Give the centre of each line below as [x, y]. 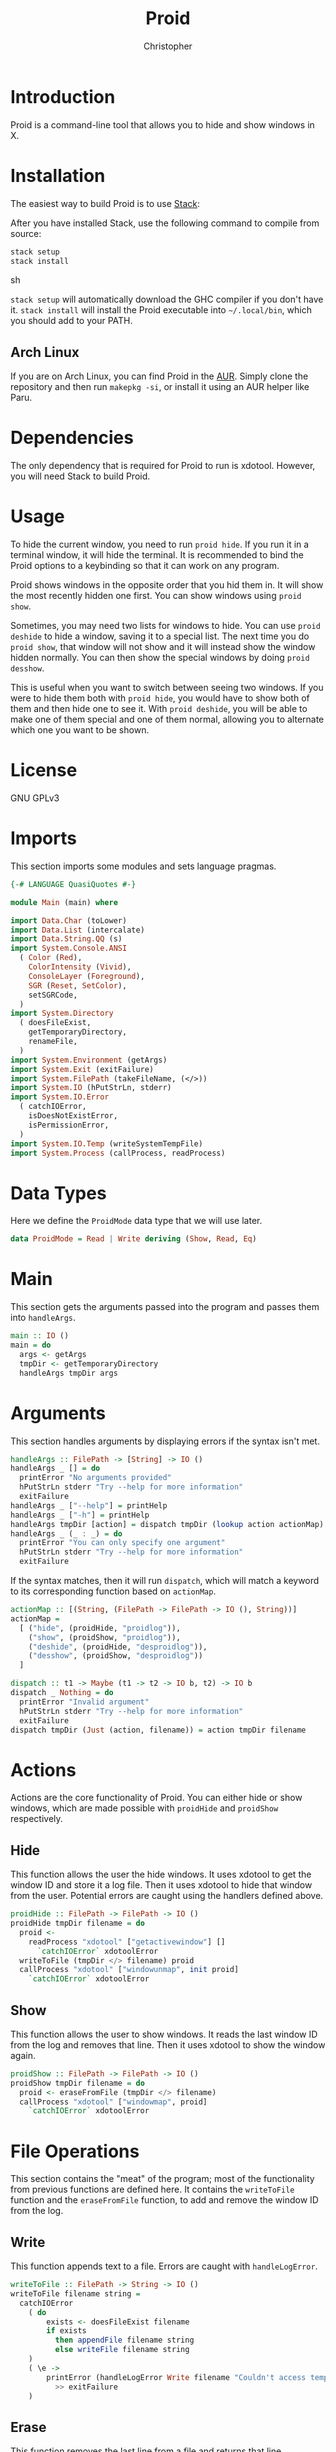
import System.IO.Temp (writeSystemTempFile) [106, 1143]
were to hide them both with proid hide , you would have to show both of [160, 698]
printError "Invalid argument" [84, 1702]
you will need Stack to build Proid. [80, 476]
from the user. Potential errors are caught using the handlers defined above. [167, 1896]
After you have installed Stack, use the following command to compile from [165, 223]
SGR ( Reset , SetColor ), [78, 985]
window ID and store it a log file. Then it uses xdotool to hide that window [161, 1885]
